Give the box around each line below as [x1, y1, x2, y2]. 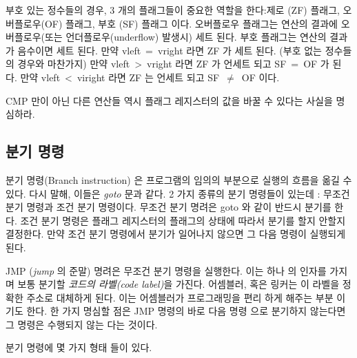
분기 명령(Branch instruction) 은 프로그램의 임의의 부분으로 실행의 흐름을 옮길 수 [6, 172, 352, 187]
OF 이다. [241, 70, 280, 84]
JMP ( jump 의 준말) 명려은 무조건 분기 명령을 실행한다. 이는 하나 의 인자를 [6, 263, 327, 277]
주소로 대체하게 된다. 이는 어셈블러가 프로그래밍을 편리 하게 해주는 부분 [26, 290, 334, 304]
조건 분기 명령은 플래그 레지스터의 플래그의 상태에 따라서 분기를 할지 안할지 [20, 213, 346, 227]
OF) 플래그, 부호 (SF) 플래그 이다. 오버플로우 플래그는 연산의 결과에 [44, 16, 338, 30]
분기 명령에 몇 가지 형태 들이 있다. [6, 340, 152, 355]
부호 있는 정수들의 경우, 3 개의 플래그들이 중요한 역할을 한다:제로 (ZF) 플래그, [6, 3, 340, 17]
